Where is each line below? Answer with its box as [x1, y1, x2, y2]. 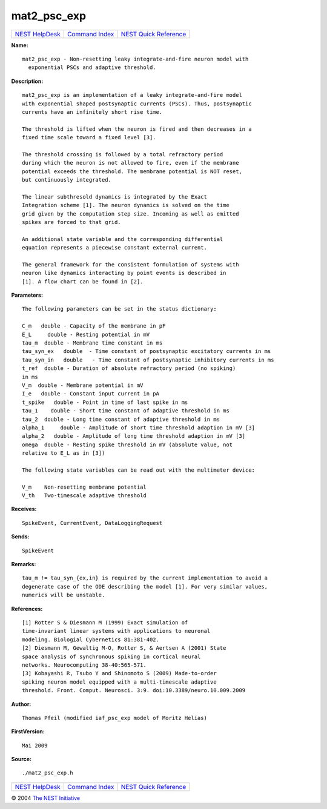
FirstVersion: [11, 728, 45, 735]
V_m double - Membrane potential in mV [22, 382, 144, 389]
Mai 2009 [22, 742, 48, 749]
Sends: [11, 533, 30, 540]
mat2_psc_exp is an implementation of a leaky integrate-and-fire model [22, 91, 242, 99]
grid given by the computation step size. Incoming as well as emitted [22, 210, 239, 217]
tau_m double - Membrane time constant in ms [22, 340, 163, 346]
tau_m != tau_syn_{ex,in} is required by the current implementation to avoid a [22, 575, 268, 581]
